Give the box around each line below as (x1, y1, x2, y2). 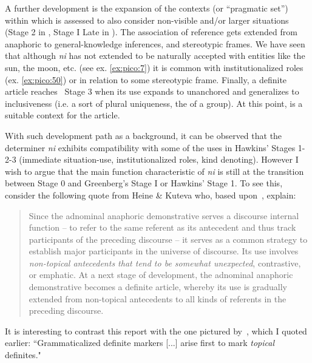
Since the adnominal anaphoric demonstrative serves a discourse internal (29, 209, 299, 222)
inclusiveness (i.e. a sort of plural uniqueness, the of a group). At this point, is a (5, 97, 303, 109)
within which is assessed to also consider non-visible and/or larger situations (5, 13, 289, 26)
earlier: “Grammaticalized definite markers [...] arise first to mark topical (5, 336, 275, 349)
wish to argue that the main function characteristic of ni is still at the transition (5, 165, 304, 177)
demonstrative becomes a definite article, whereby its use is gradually (29, 280, 287, 293)
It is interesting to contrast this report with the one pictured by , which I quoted (5, 324, 307, 337)
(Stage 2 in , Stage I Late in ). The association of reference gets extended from (5, 25, 297, 38)
